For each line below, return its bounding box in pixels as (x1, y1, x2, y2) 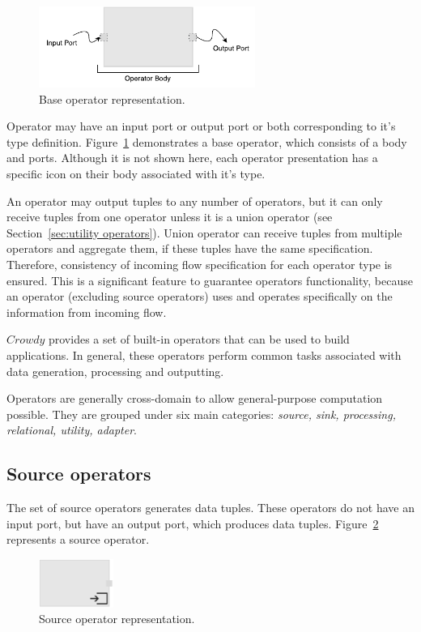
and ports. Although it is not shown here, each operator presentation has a (6, 149, 378, 166)
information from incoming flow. (6, 303, 167, 320)
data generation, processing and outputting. (6, 362, 224, 379)
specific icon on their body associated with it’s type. (6, 164, 266, 181)
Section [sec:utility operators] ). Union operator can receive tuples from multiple (6, 224, 402, 241)
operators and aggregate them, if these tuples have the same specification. (6, 240, 373, 257)
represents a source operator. (6, 531, 150, 548)
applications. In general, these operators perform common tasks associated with (6, 346, 402, 363)
